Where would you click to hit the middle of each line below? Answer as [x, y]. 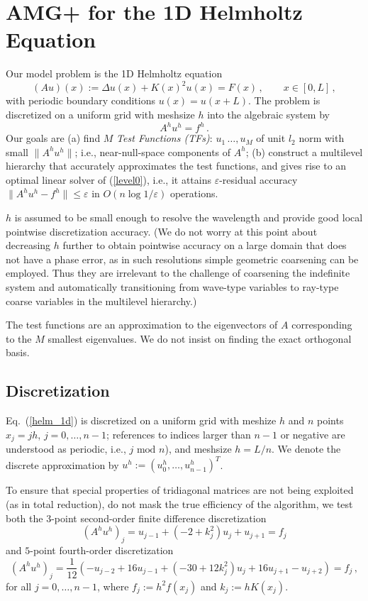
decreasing [28, 245]
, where [113, 586]
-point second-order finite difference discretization [159, 518]
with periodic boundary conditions [80, 100]
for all [19, 586]
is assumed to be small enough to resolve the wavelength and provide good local [189, 217]
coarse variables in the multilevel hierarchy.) [101, 300]
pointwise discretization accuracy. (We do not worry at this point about [162, 231]
